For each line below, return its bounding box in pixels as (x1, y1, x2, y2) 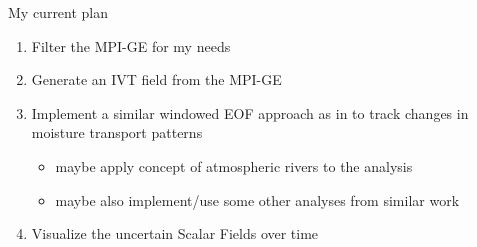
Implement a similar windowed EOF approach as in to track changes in (31, 102, 469, 123)
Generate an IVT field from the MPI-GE (31, 69, 282, 90)
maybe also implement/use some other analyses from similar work (55, 189, 460, 210)
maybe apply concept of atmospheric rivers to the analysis (55, 155, 413, 176)
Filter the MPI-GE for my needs (31, 35, 231, 56)
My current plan (8, 2, 109, 22)
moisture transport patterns (31, 122, 203, 143)
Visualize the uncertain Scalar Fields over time (31, 223, 319, 244)
